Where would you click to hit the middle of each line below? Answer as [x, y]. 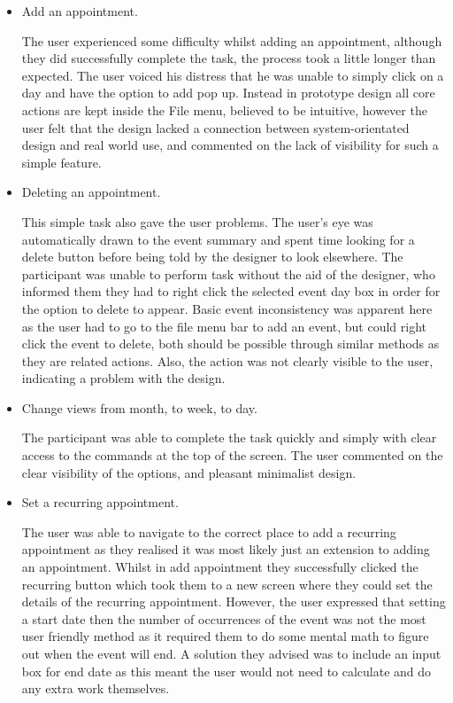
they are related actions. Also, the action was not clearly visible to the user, [227, 360]
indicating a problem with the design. [123, 378]
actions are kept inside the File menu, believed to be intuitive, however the [224, 109]
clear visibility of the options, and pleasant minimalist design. [189, 472]
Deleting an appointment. [91, 192]
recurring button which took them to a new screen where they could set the [227, 584]
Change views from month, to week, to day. [139, 407]
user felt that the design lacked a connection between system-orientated [215, 127]
